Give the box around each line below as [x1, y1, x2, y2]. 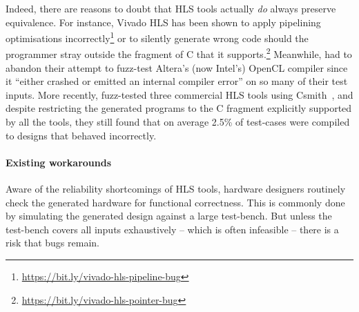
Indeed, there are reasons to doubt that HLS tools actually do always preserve [6, 1, 336, 15]
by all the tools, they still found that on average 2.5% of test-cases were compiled [6, 115, 350, 129]
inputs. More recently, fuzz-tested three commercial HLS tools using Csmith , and [6, 87, 353, 101]
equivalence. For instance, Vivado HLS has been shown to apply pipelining [6, 14, 321, 29]
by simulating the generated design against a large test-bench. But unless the [6, 208, 332, 223]
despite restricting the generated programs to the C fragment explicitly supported [6, 101, 352, 115]
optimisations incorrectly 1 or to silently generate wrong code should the [6, 29, 309, 45]
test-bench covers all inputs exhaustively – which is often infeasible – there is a [6, 222, 339, 236]
